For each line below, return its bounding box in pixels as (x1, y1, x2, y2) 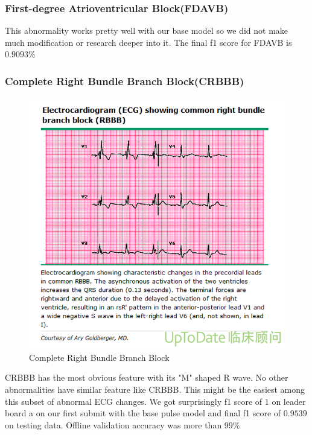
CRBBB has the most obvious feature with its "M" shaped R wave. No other (5, 371, 288, 384)
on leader (272, 395, 306, 407)
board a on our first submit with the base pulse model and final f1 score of (5, 407, 281, 419)
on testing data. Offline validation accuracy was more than (5, 418, 222, 431)
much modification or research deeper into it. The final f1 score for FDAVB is (5, 36, 292, 48)
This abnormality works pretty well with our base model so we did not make (5, 24, 288, 37)
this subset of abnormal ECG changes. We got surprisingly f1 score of (5, 395, 263, 407)
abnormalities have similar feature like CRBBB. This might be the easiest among (5, 383, 305, 396)
